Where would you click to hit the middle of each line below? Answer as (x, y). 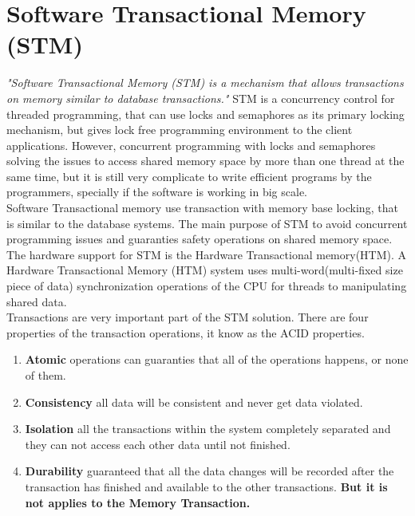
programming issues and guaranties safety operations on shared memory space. (200, 239)
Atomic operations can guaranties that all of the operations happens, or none (217, 359)
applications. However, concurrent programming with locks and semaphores (191, 145)
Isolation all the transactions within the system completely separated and (208, 429)
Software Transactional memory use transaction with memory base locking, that (202, 208)
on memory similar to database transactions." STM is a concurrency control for (201, 98)
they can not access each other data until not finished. (158, 444)
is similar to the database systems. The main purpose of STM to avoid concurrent (207, 223)
